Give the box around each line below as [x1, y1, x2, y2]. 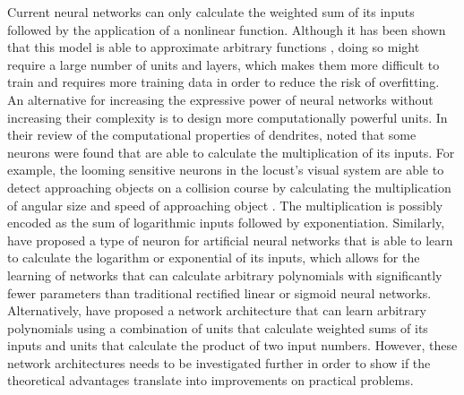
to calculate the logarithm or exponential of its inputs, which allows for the [7, 248, 420, 267]
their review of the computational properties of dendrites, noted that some [7, 125, 417, 144]
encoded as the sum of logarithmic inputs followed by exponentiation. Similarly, [7, 213, 445, 232]
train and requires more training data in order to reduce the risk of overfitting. [7, 73, 440, 91]
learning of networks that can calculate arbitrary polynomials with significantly [7, 265, 443, 284]
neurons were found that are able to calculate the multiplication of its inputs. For [7, 142, 455, 161]
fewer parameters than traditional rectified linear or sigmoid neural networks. [7, 283, 432, 302]
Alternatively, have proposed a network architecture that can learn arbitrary [7, 301, 426, 320]
